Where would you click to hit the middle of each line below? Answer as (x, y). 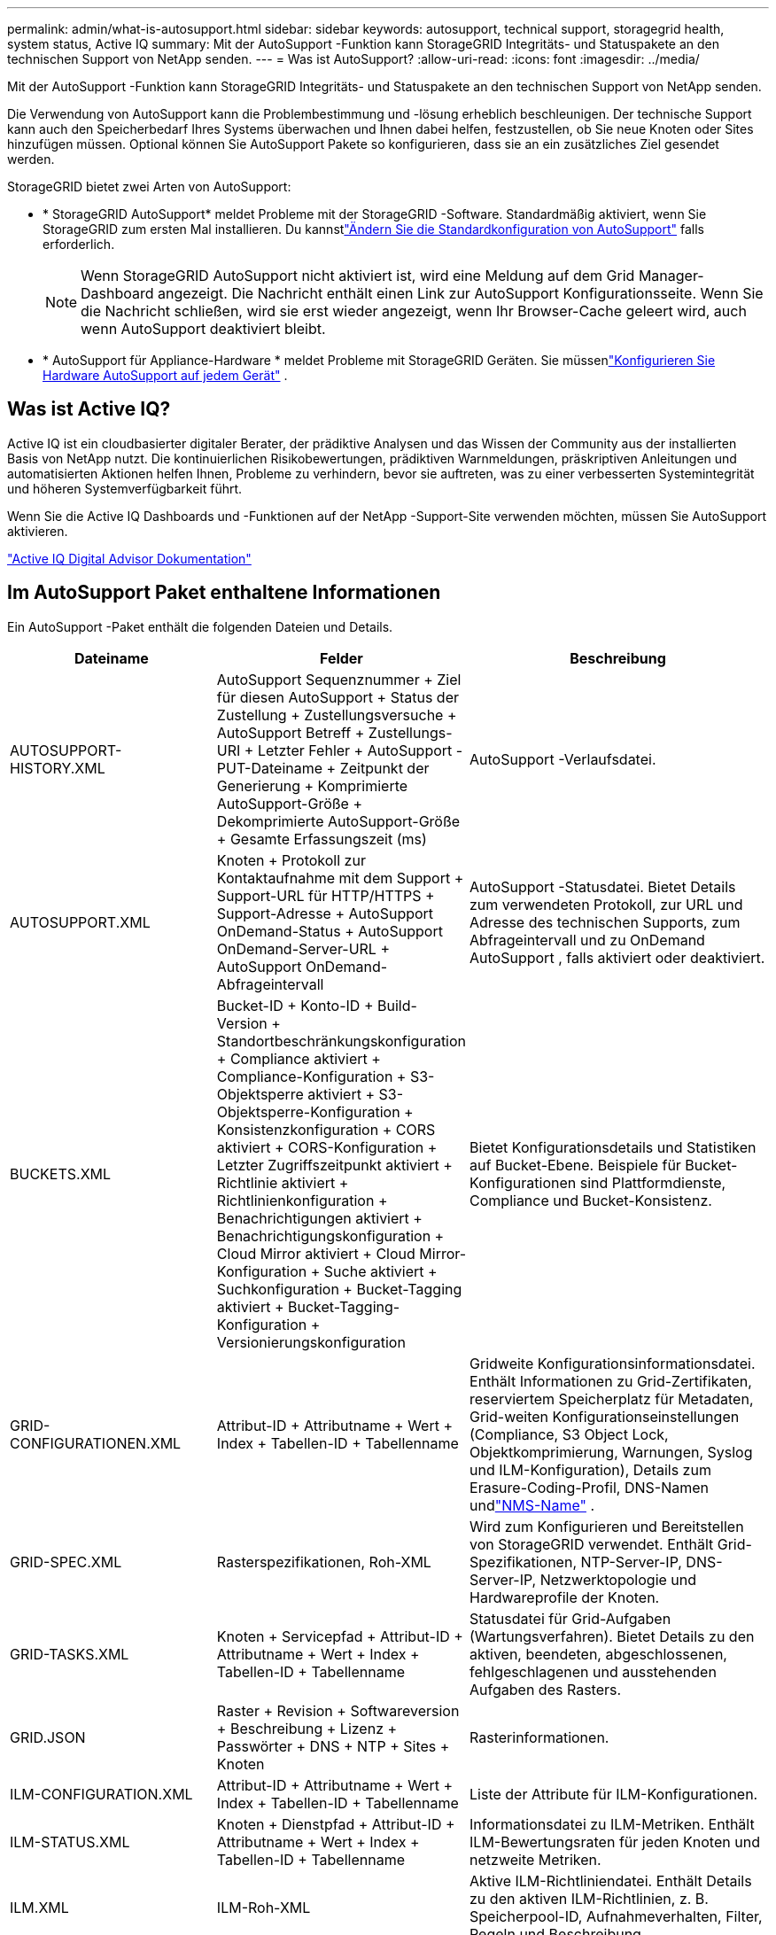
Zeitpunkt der (384, 768)
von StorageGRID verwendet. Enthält (592, 1544)
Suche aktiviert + (380, 1271)
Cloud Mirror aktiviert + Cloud (316, 1253)
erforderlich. (79, 244)
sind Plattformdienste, (653, 1182)
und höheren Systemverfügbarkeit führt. (125, 488)
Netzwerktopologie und (618, 1579)
